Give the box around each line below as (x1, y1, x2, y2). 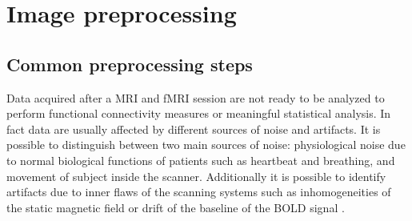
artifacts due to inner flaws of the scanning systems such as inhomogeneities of (6, 183, 391, 200)
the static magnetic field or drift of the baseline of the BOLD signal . (6, 199, 345, 215)
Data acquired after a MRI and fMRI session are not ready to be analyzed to (6, 89, 385, 106)
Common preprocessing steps (6, 51, 253, 76)
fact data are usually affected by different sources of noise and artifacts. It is (6, 120, 381, 137)
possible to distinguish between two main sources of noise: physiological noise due (6, 136, 406, 153)
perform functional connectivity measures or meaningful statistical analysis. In (6, 105, 391, 122)
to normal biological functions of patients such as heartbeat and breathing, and (6, 151, 395, 168)
